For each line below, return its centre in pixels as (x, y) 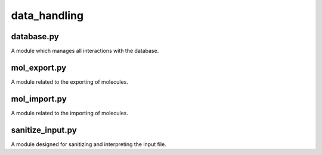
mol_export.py (39, 67)
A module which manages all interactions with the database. (85, 51)
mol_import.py (39, 99)
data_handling (47, 15)
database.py (35, 37)
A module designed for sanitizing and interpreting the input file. (89, 144)
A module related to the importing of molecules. (69, 113)
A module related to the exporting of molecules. (69, 82)
